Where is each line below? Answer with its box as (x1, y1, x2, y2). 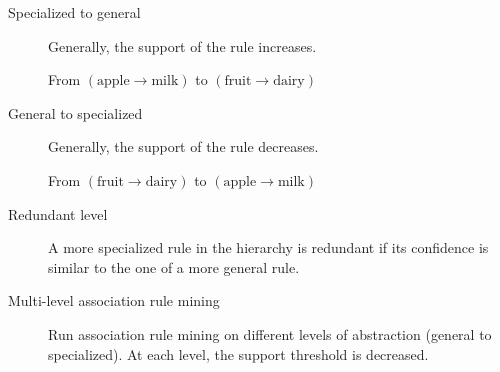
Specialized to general (8, 2, 141, 22)
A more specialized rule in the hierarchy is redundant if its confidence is (48, 237, 489, 258)
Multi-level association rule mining (8, 290, 220, 311)
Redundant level (8, 203, 108, 224)
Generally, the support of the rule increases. (48, 35, 317, 56)
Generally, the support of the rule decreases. (48, 136, 319, 157)
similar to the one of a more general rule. (48, 256, 300, 277)
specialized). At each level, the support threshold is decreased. (48, 343, 429, 364)
